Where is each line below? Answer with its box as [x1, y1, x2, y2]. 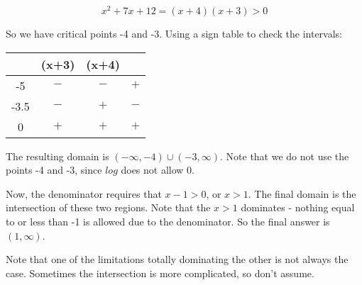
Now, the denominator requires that [6, 186, 162, 201]
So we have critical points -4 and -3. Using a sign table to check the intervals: [6, 26, 342, 41]
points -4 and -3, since [6, 162, 102, 177]
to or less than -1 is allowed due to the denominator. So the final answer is [6, 214, 330, 229]
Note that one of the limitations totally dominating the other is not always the [6, 252, 349, 267]
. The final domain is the [248, 186, 356, 201]
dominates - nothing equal [241, 200, 355, 215]
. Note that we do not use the [220, 148, 349, 163]
